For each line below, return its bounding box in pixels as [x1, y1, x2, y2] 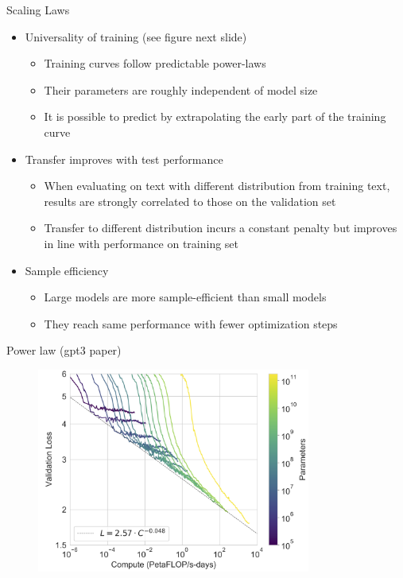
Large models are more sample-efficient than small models [44, 289, 327, 305]
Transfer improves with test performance [25, 150, 223, 167]
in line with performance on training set [44, 235, 239, 251]
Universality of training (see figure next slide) [25, 28, 247, 45]
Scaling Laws [6, 2, 70, 17]
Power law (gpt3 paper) [6, 342, 122, 359]
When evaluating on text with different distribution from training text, [44, 177, 390, 194]
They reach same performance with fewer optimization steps [44, 315, 338, 332]
